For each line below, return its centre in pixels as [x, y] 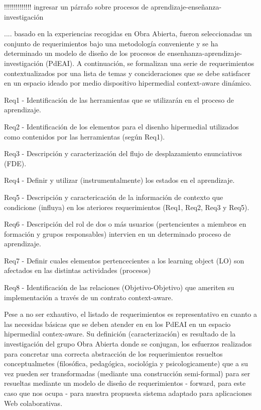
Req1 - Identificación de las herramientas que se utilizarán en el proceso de [119, 99]
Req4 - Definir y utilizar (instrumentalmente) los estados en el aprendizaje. [119, 180]
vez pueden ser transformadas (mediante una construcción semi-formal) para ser [127, 373]
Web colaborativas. [33, 403]
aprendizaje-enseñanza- [186, 7]
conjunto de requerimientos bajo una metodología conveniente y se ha [111, 43]
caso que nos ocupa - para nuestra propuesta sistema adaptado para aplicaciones [128, 393]
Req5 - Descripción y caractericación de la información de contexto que [114, 197]
